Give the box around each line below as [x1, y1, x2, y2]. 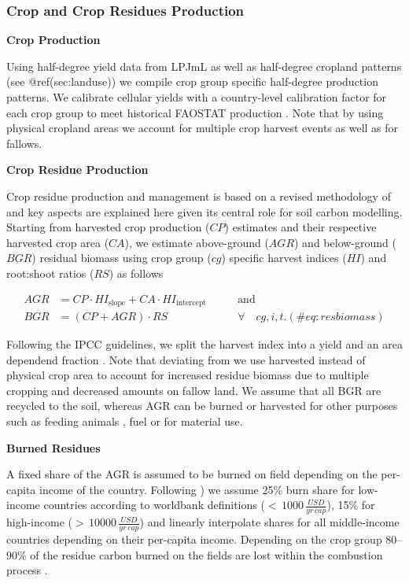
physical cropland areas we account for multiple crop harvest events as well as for [6, 120, 399, 136]
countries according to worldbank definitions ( [43, 496, 265, 513]
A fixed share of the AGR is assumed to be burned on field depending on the [6, 466, 378, 482]
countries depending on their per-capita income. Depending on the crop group [6, 531, 382, 548]
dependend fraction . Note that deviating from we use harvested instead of [6, 351, 366, 367]
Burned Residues [6, 439, 101, 456]
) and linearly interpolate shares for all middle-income [139, 514, 400, 530]
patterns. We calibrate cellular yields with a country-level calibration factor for [6, 89, 387, 105]
